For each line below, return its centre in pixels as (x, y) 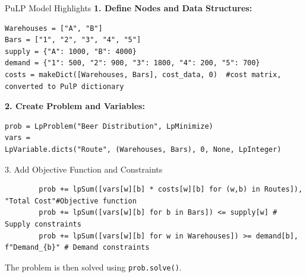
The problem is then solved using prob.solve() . (93, 267)
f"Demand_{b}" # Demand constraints (77, 248)
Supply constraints (43, 224)
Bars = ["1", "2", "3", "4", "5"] (73, 40)
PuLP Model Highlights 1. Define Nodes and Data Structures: (129, 8)
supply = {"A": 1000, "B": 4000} (71, 51)
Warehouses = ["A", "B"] (54, 28)
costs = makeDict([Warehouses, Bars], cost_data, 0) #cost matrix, (143, 74)
